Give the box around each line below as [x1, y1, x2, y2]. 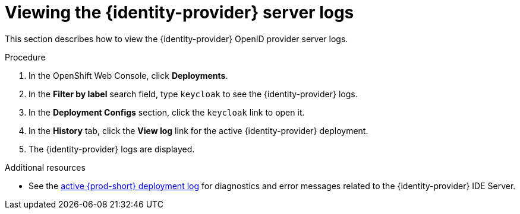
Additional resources [5, 162, 86, 173]
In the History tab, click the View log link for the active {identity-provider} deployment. [29, 125, 368, 136]
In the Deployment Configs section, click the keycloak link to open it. [29, 107, 305, 117]
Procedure [5, 52, 46, 62]
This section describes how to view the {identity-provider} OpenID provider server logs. [5, 33, 348, 44]
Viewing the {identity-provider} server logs [5, 2, 354, 23]
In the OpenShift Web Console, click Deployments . [29, 70, 228, 81]
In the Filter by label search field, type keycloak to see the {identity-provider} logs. [29, 88, 358, 99]
